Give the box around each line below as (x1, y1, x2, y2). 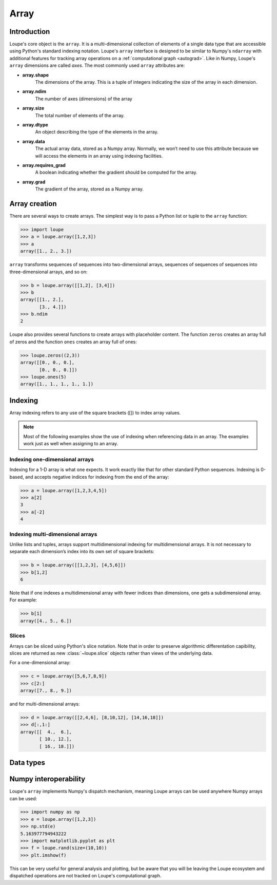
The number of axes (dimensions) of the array (35, 96, 133, 102)
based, (9, 474, 24, 480)
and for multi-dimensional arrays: (9, 701, 80, 707)
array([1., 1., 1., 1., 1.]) (20, 381, 94, 387)
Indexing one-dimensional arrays (9, 456, 94, 463)
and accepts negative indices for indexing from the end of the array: (25, 474, 169, 480)
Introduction (9, 27, 50, 36)
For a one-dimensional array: (9, 660, 71, 666)
